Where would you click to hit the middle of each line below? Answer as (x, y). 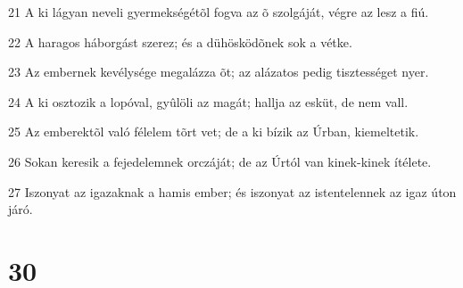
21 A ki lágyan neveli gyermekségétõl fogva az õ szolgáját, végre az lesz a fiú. (219, 12)
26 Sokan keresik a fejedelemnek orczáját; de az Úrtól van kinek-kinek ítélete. (220, 161)
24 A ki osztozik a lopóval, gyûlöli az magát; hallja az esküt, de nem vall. (208, 101)
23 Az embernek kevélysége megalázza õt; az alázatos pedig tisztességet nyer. (219, 72)
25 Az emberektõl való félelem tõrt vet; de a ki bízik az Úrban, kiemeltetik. (214, 132)
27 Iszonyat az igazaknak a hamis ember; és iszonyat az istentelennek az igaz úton (232, 191)
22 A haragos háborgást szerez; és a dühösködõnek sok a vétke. (180, 41)
